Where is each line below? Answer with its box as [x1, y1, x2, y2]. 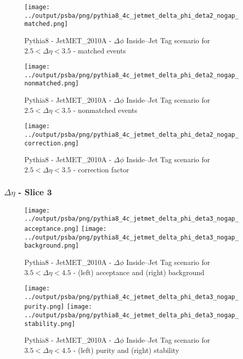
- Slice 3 [18, 186, 52, 198]
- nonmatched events [73, 104, 137, 115]
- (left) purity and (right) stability [73, 345, 180, 355]
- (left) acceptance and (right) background [73, 266, 204, 277]
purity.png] [24, 303, 64, 311]
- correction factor [73, 164, 129, 174]
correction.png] [24, 139, 79, 147]
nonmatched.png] [24, 80, 79, 87]
